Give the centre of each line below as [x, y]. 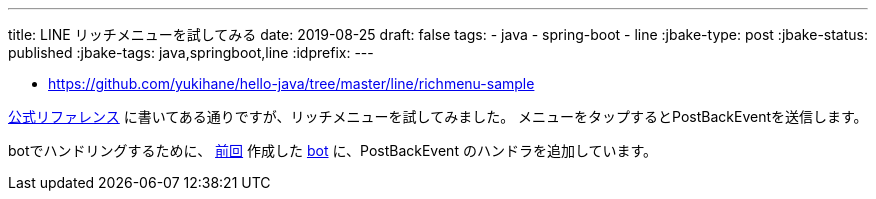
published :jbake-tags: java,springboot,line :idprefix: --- [191, 52]
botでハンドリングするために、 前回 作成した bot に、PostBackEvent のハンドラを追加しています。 [333, 150]
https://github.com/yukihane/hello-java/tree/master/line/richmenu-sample [291, 83]
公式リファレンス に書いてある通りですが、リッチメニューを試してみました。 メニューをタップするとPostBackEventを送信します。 [438, 116]
